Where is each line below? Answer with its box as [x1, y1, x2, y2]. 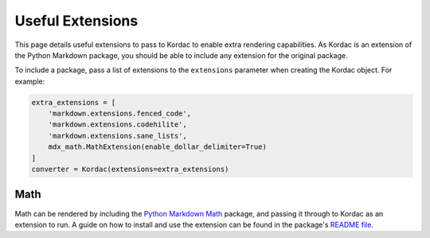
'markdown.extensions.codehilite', [48, 120, 187, 129]
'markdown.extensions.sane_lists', [48, 131, 187, 140]
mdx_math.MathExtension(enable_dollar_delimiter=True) [48, 142, 267, 151]
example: [14, 76, 45, 86]
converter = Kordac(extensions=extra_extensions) [31, 165, 229, 174]
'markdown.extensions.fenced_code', [48, 109, 191, 119]
